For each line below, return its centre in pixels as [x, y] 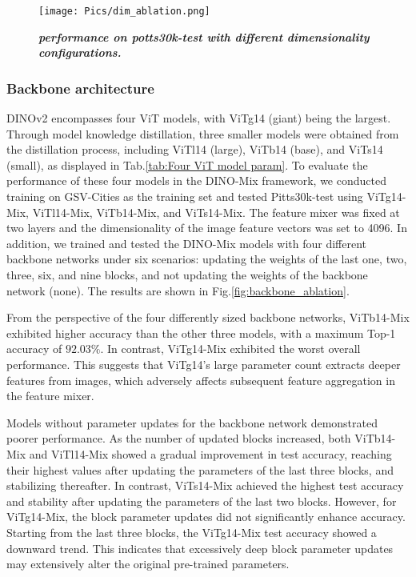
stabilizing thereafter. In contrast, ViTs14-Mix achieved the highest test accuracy [205, 485]
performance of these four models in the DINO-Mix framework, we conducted [196, 180]
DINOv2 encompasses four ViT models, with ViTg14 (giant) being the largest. [199, 118]
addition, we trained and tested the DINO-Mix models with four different [187, 243]
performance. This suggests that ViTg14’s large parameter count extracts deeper [204, 364]
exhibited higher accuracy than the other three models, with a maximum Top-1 [201, 333]
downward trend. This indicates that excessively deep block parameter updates [200, 548]
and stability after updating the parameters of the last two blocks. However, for [202, 501]
